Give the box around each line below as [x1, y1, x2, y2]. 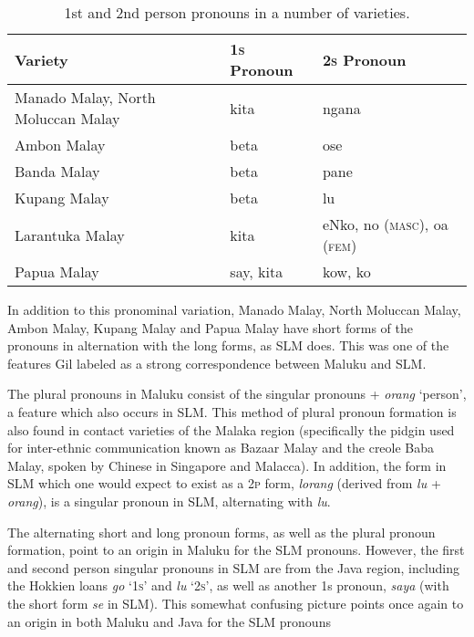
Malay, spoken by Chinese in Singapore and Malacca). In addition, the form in [7, 455, 447, 475]
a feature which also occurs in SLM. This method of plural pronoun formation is [7, 402, 457, 421]
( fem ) [322, 235, 357, 256]
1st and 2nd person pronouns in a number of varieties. [64, 2, 410, 23]
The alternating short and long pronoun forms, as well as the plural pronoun [7, 522, 436, 541]
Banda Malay [15, 161, 100, 182]
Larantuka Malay [15, 224, 125, 245]
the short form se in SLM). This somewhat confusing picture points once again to [7, 593, 464, 612]
